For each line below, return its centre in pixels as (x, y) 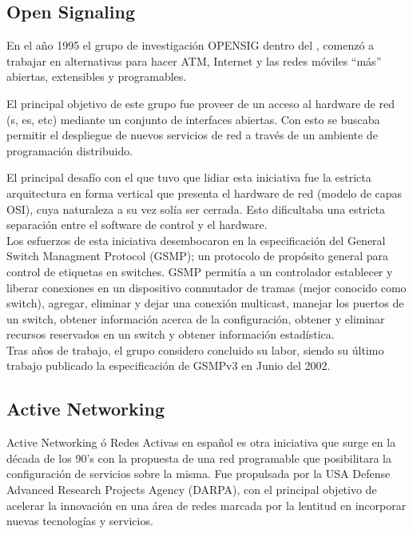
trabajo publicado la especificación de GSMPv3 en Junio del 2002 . (169, 365)
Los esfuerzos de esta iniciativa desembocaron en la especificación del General (196, 240)
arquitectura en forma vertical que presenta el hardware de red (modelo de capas (205, 193)
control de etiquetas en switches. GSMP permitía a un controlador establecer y (200, 271)
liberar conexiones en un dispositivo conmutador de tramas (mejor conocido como (206, 287)
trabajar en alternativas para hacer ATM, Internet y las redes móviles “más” (194, 60)
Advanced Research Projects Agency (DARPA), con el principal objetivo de (192, 490)
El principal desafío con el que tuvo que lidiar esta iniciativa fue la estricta (189, 177)
